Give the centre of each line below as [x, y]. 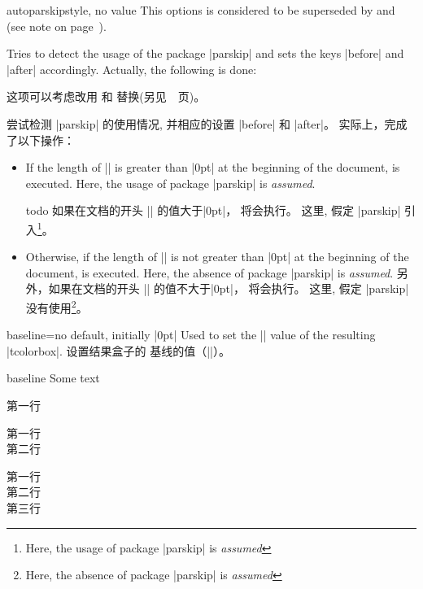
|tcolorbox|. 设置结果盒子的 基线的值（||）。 [119, 350]
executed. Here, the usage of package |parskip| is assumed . [170, 183]
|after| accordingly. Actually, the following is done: [132, 69]
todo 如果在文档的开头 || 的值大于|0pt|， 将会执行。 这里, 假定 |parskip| [213, 210]
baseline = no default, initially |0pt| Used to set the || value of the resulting [191, 335]
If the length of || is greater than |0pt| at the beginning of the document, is [213, 167]
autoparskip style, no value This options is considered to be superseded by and [201, 10]
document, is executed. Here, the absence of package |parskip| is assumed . [209, 272]
